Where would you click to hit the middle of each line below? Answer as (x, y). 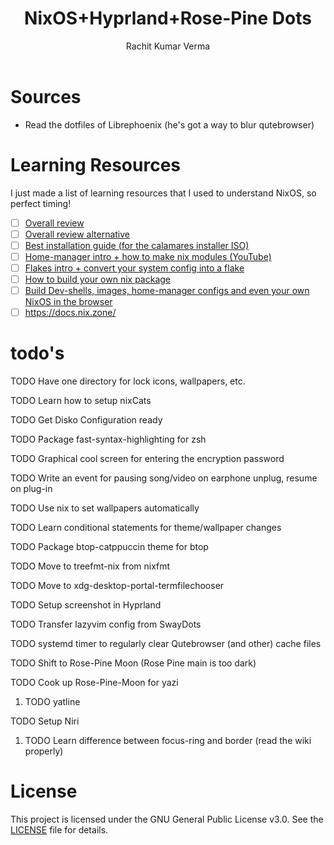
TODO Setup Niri (45, 721)
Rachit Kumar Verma (168, 46)
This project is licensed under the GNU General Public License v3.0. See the (167, 819)
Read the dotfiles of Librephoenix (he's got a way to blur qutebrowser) (169, 124)
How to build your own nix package (98, 279)
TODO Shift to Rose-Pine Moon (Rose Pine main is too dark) (133, 663)
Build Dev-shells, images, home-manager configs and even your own (167, 290)
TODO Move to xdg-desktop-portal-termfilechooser (117, 586)
